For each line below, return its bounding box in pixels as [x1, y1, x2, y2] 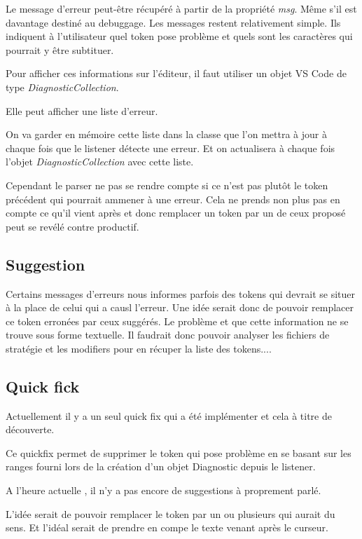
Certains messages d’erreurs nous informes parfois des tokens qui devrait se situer [6, 286, 355, 301]
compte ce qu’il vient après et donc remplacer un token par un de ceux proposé [6, 205, 346, 220]
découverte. [6, 422, 55, 437]
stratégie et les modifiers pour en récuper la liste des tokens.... [6, 341, 272, 355]
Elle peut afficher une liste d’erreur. [6, 103, 158, 118]
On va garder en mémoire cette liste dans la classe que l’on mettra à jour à [6, 127, 327, 142]
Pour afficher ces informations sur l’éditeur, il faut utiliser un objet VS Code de [6, 66, 347, 81]
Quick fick [6, 375, 80, 397]
